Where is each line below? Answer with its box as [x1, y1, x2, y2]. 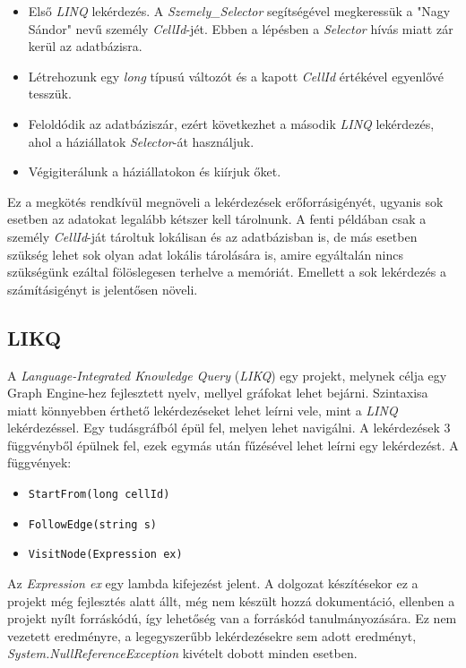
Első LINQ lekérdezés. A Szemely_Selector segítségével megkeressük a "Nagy [28, 2, 451, 20]
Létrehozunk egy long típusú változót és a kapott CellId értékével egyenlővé [28, 66, 444, 85]
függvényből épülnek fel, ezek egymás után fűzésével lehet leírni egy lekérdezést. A [7, 435, 459, 454]
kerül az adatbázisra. [28, 37, 142, 56]
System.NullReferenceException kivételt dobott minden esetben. [7, 644, 358, 663]
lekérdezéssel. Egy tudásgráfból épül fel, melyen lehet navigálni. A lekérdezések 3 [7, 418, 451, 437]
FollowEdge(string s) [28, 518, 157, 531]
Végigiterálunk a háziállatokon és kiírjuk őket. [28, 162, 281, 181]
